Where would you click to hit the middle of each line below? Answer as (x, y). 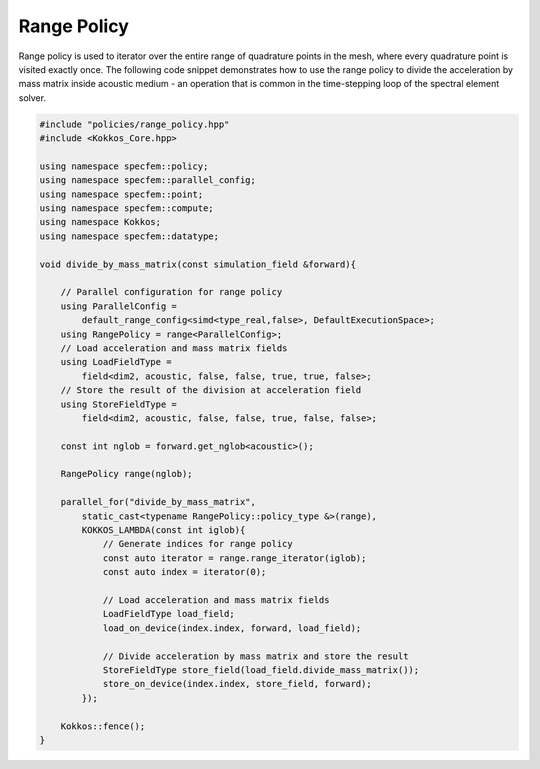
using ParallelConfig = (118, 306)
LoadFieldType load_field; (168, 614)
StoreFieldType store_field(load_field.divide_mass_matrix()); (261, 669)
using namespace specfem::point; (121, 194)
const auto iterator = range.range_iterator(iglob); (234, 558)
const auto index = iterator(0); (184, 572)
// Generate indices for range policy (198, 544)
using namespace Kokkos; (100, 222)
